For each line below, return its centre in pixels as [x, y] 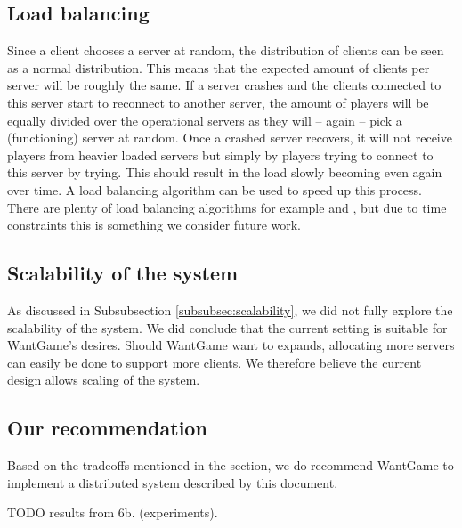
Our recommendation [107, 428]
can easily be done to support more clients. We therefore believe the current [215, 362]
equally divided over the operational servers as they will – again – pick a [205, 120]
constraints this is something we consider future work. [154, 225]
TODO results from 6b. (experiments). [113, 512]
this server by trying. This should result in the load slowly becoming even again [225, 172]
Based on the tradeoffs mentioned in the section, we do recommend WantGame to [231, 465]
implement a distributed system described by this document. [173, 482]
